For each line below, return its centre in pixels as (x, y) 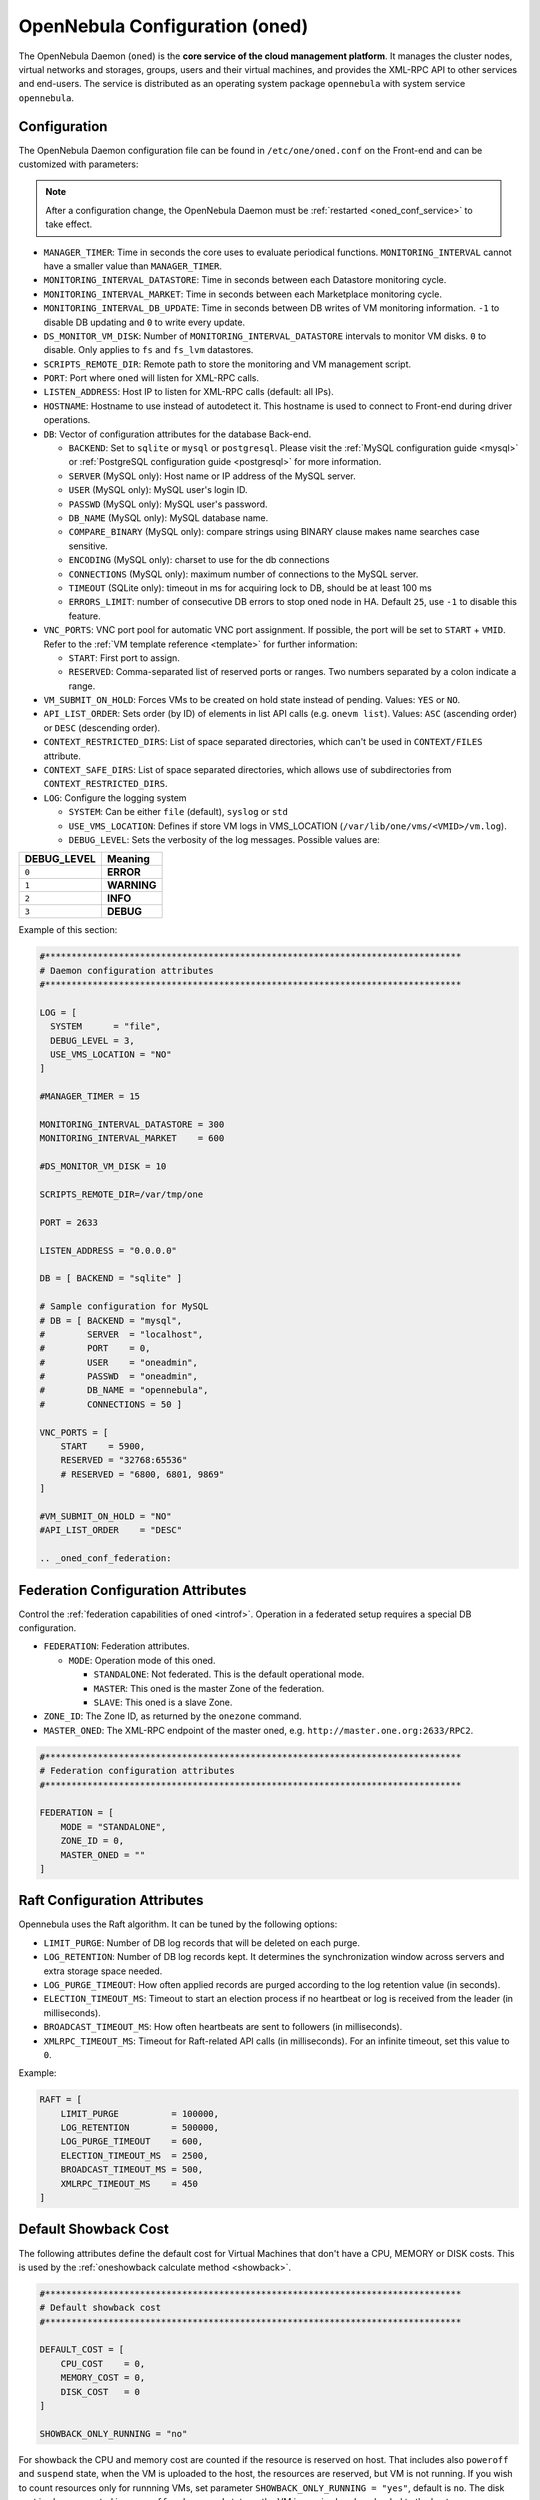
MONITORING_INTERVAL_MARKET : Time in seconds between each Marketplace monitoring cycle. (242, 294)
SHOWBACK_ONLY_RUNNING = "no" (113, 2433)
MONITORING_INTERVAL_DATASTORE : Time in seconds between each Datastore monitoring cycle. (245, 280)
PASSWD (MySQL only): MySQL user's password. (168, 504)
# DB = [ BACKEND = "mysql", (111, 1320)
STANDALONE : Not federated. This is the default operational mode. (229, 1674)
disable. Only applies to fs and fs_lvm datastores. (148, 350)
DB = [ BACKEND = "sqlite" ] (111, 1278)
